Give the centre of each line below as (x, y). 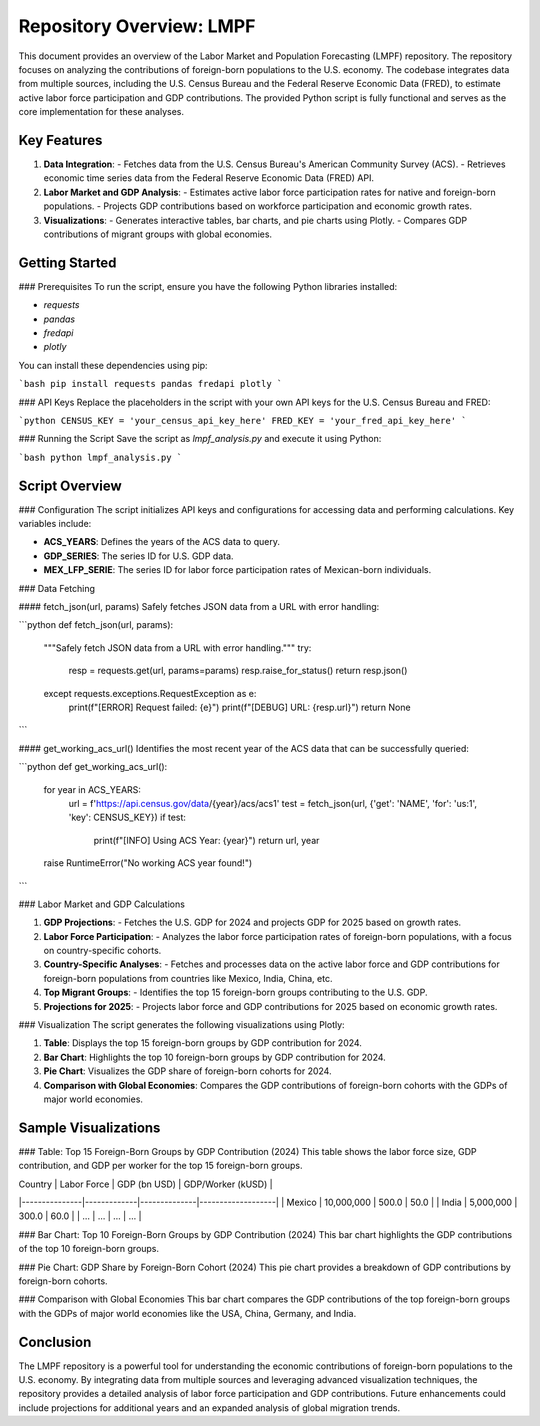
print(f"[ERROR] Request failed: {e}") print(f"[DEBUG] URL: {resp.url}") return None (239, 707)
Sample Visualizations (89, 1127)
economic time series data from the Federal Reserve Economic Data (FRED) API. (209, 178)
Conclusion (55, 1341)
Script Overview (70, 485)
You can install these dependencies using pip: (113, 365)
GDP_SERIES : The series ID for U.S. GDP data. (138, 556)
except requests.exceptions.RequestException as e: (150, 693)
